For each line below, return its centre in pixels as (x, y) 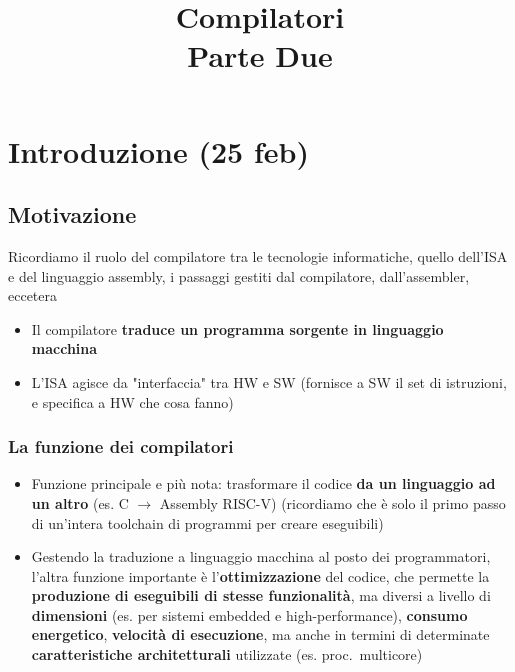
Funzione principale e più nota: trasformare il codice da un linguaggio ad (263, 483)
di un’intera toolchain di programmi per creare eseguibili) (207, 522)
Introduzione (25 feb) (158, 150)
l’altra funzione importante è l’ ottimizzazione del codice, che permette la (260, 575)
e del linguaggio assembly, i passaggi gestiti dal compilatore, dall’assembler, (239, 275)
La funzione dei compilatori (121, 446)
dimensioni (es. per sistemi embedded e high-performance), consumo (249, 614)
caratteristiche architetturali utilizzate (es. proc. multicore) (227, 654)
